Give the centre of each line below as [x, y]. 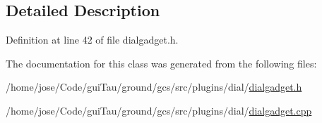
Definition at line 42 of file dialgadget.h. [92, 40]
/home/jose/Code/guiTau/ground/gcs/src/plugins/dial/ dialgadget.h [154, 87]
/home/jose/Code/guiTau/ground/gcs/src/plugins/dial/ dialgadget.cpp [159, 110]
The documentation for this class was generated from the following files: [161, 63]
